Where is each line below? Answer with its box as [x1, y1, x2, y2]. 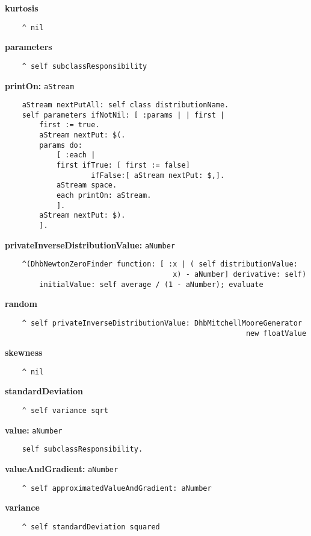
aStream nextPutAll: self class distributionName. [22, 101, 229, 110]
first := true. [39, 121, 100, 130]
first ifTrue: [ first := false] [56, 161, 190, 170]
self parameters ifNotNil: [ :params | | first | [22, 110, 225, 119]
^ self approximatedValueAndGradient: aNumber [22, 484, 212, 493]
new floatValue [245, 329, 307, 338]
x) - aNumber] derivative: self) [173, 270, 307, 279]
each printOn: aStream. [56, 191, 152, 200]
